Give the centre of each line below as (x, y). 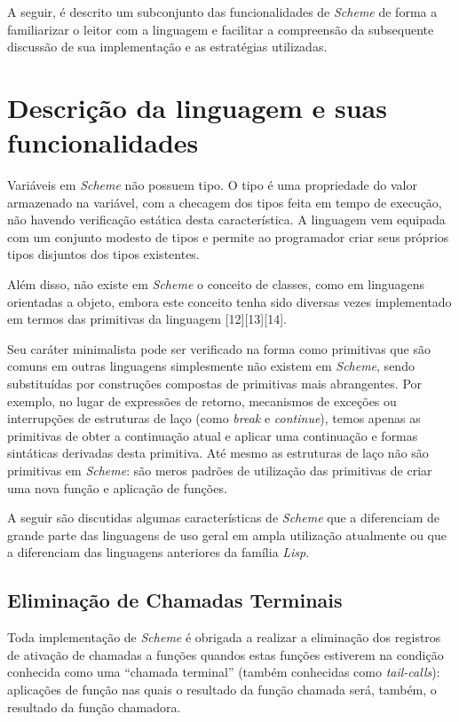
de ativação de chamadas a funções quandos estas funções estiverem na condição (226, 654)
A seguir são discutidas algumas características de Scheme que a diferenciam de (224, 518)
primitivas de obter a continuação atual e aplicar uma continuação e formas (213, 435)
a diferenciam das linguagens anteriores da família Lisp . (158, 552)
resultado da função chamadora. (94, 706)
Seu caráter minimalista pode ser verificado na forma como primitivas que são (219, 348)
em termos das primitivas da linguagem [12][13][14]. (147, 319)
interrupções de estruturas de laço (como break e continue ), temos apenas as (214, 418)
